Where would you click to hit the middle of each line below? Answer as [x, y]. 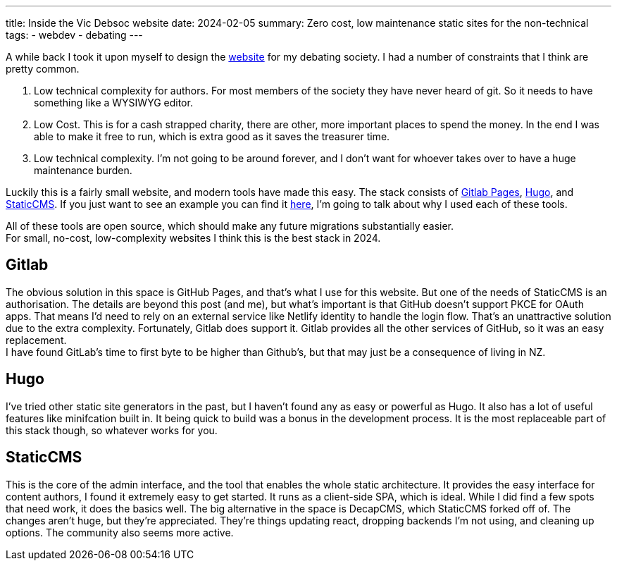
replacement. [36, 340]
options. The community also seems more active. [120, 532]
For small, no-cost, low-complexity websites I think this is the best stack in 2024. [193, 238]
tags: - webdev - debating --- [74, 35]
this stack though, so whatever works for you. [112, 430]
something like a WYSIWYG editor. [113, 103]
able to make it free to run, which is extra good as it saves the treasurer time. [212, 136]
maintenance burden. [83, 170]
